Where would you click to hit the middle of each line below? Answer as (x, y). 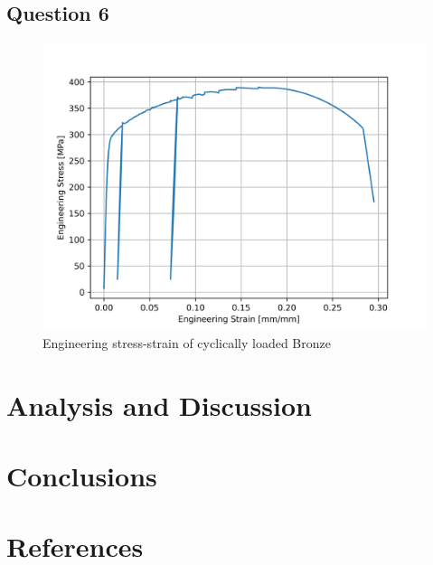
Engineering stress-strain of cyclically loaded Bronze (187, 342)
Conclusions (82, 475)
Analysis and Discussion (159, 405)
